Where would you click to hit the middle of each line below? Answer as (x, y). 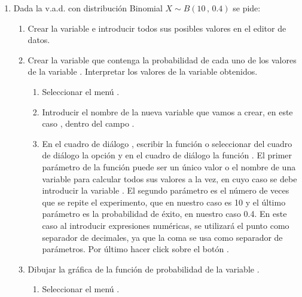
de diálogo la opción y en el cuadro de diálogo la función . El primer (167, 155)
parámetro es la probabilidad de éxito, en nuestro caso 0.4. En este (164, 214)
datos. (39, 40)
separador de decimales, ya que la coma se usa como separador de (162, 237)
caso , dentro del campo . (88, 123)
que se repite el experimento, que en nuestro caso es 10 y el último (164, 202)
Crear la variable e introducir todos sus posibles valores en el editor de (157, 28)
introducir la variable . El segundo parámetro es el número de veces (166, 190)
